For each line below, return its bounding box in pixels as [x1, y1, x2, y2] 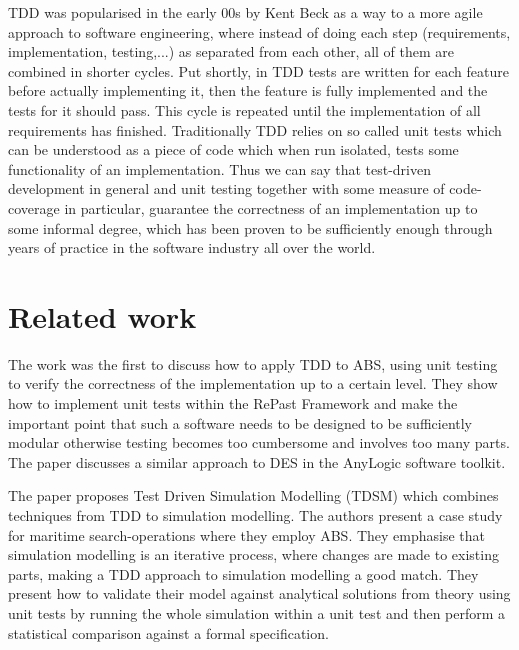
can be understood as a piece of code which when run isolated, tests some [8, 139, 459, 160]
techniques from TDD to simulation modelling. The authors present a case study [8, 505, 503, 525]
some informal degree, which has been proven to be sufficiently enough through [8, 217, 493, 238]
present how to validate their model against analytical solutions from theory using [8, 583, 511, 604]
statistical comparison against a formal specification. [8, 622, 329, 643]
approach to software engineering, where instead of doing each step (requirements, [8, 21, 511, 42]
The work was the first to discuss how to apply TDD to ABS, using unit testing [8, 353, 498, 374]
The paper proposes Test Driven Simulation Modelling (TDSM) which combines [8, 485, 499, 506]
